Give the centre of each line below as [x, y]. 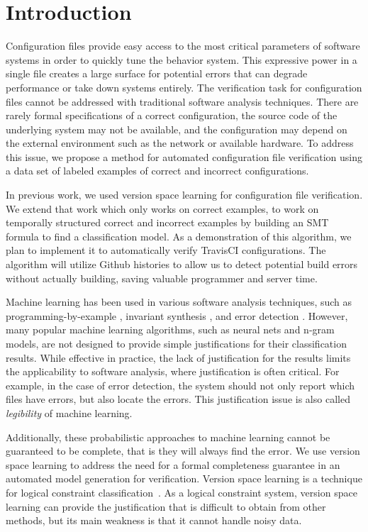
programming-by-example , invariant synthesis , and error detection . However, [177, 315]
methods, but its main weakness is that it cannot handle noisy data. [154, 520]
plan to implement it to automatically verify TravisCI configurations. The [166, 250]
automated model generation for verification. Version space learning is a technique [184, 478]
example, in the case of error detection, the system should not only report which [180, 385]
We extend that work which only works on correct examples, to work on [162, 208]
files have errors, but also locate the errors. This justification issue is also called [178, 399]
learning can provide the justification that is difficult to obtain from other [166, 506]
